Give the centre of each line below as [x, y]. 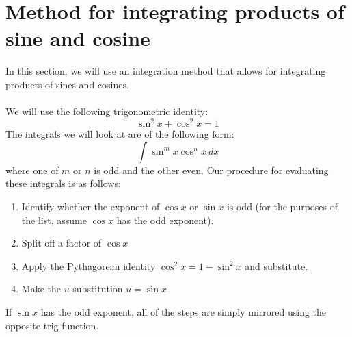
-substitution [96, 289]
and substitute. [276, 265]
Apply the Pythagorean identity [89, 265]
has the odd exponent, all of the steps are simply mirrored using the [184, 311]
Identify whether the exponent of [91, 206]
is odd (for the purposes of [282, 206]
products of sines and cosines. [67, 84]
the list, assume [54, 220]
